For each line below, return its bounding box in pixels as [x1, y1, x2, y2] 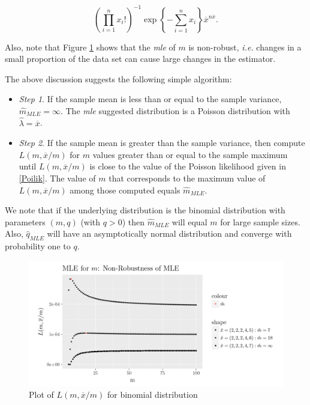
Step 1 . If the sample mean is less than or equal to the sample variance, [19, 93, 282, 105]
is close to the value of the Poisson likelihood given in [89, 160, 286, 172]
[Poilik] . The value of [19, 172, 96, 184]
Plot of [29, 388, 54, 401]
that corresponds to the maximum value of [109, 172, 266, 184]
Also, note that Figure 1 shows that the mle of [5, 40, 176, 53]
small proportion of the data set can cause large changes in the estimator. [5, 52, 276, 65]
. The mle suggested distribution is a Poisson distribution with [60, 104, 290, 117]
